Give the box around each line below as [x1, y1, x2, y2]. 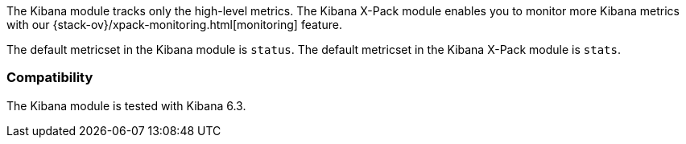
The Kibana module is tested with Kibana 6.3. [6, 98, 246, 113]
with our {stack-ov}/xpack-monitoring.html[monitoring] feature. [6, 18, 342, 31]
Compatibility [6, 69, 93, 86]
